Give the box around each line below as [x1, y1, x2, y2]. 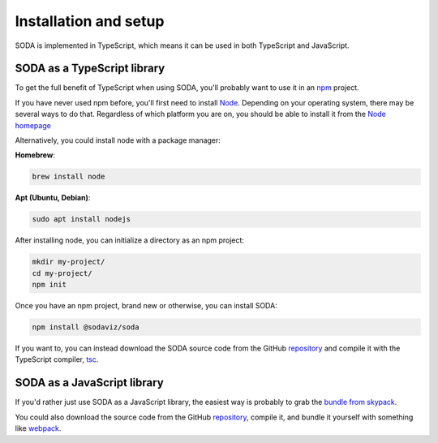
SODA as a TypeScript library [15, 62, 165, 75]
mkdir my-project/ [32, 257, 105, 267]
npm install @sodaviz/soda [32, 323, 140, 332]
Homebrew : [15, 150, 56, 160]
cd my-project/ [32, 269, 92, 277]
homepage [15, 120, 52, 130]
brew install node [32, 172, 105, 182]
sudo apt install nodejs [32, 215, 131, 224]
